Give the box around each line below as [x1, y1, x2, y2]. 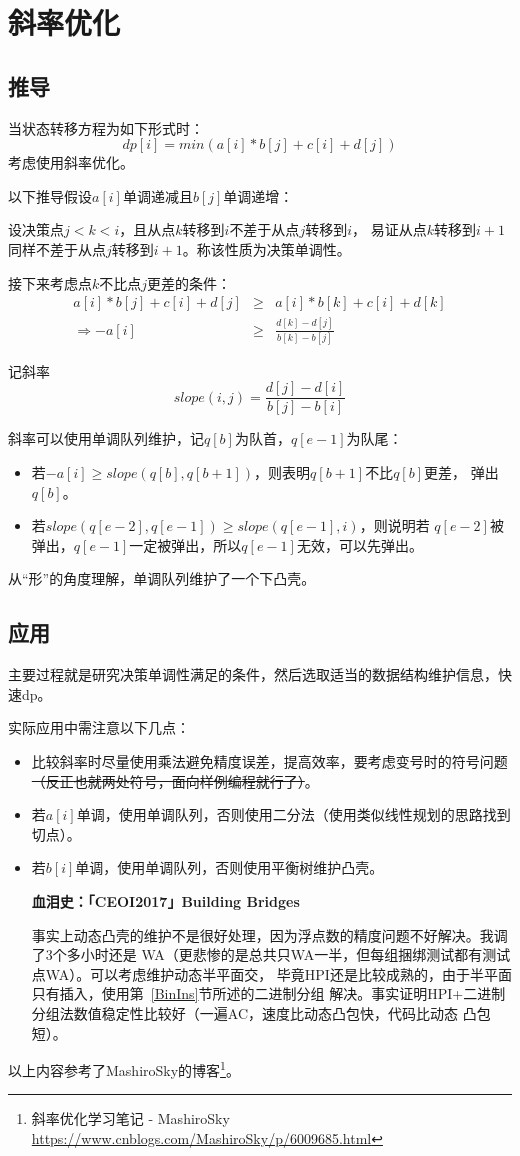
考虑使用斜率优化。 [8, 152, 134, 173]
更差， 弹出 [424, 462, 499, 483]
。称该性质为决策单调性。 [182, 238, 351, 259]
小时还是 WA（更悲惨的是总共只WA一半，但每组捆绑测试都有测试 [80, 944, 511, 965]
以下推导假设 [8, 185, 92, 206]
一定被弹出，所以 [129, 534, 242, 555]
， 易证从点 [352, 219, 427, 240]
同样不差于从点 [8, 238, 106, 259]
